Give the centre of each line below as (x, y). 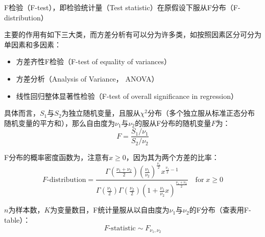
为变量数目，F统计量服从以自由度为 (110, 210)
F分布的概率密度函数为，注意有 (57, 157)
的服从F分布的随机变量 (173, 123)
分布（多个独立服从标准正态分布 (201, 113)
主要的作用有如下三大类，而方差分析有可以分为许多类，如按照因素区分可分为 (133, 34)
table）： (17, 219)
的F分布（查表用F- (220, 210)
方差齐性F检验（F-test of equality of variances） (93, 61)
